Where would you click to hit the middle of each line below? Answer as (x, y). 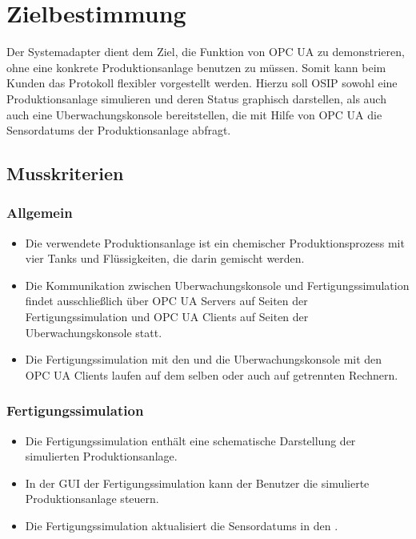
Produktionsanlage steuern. (92, 499)
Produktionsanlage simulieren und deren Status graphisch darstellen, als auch (196, 98)
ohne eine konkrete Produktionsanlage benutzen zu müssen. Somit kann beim (196, 67)
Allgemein (40, 213)
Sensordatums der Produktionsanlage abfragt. (119, 130)
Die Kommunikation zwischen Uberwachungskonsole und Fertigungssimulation (217, 285)
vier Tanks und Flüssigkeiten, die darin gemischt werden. (165, 258)
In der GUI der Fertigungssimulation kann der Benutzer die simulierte (197, 483)
